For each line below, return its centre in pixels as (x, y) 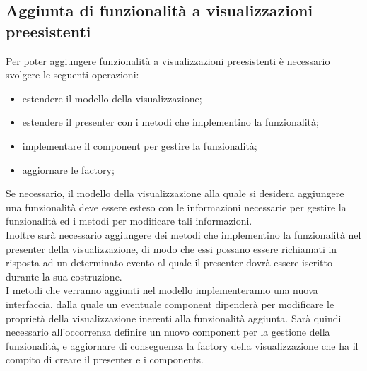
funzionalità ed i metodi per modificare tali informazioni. (129, 221)
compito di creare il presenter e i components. (105, 359)
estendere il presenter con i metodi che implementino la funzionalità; (170, 122)
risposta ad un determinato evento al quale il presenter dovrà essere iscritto (169, 263)
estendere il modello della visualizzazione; (112, 98)
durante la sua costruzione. (64, 276)
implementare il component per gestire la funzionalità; (140, 145)
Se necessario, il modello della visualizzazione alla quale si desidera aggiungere (175, 193)
